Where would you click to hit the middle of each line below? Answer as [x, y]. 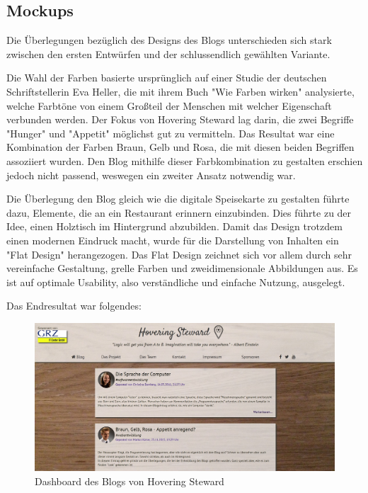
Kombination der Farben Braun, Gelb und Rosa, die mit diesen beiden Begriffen [180, 147]
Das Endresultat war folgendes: [74, 306]
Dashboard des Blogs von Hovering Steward [130, 481]
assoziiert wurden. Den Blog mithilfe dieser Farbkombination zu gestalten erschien [185, 160]
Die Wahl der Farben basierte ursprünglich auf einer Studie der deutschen [167, 78]
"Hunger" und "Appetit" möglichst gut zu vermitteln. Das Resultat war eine [171, 133]
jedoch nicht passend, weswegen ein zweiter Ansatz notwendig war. [151, 175]
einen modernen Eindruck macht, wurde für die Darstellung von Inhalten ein [173, 240]
